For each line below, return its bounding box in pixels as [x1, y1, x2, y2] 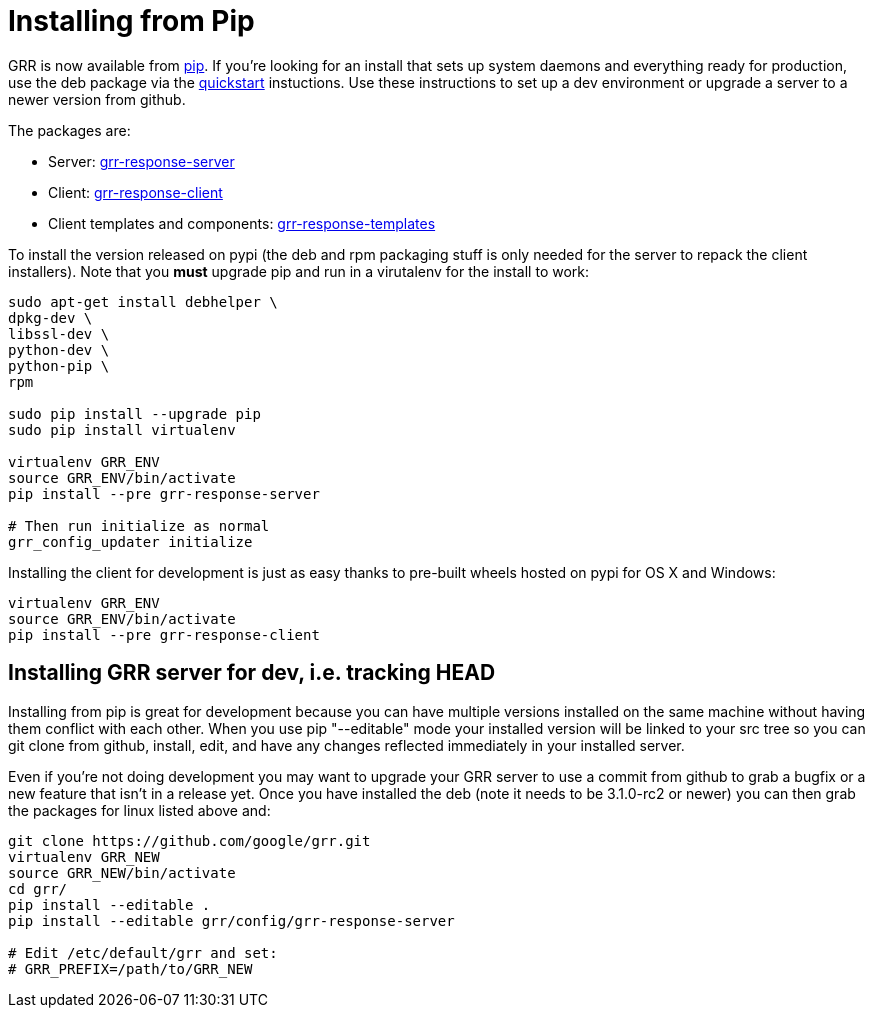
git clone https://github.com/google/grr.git [8, 832, 371, 849]
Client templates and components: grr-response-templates [48, 214, 436, 232]
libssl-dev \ [8, 325, 110, 342]
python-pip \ [8, 357, 110, 374]
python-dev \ [8, 341, 110, 358]
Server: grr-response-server [48, 152, 235, 170]
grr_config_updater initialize [8, 533, 253, 550]
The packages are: [8, 121, 131, 139]
